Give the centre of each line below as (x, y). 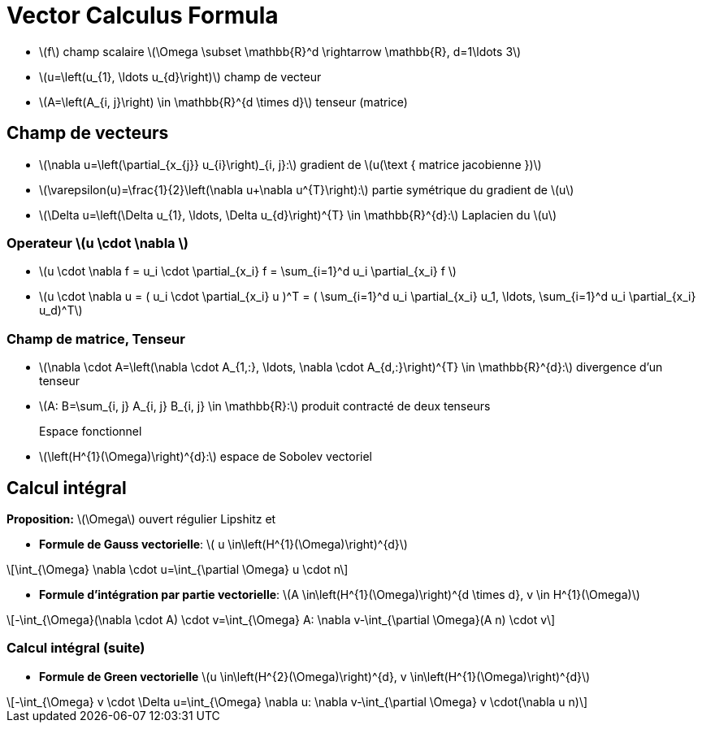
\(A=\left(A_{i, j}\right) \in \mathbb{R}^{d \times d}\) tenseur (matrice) (223, 102)
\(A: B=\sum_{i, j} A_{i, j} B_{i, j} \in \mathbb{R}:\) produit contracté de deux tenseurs (265, 406)
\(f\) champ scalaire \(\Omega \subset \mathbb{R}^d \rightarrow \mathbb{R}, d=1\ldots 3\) (280, 51)
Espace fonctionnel (91, 432)
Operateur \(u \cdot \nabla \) (97, 243)
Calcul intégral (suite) (76, 648)
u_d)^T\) (61, 310)
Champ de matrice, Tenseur (96, 338)
